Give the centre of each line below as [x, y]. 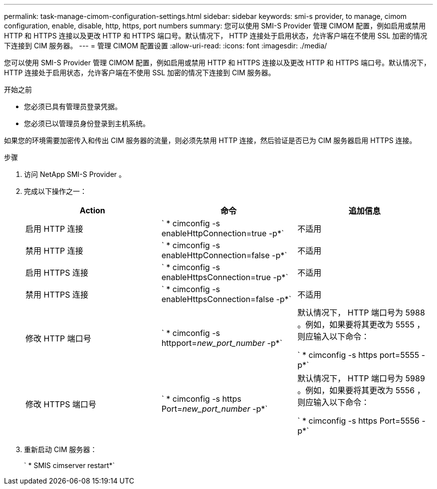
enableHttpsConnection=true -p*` [225, 277]
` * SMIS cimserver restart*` [70, 465]
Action [92, 210]
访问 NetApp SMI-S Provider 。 [75, 174]
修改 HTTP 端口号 [58, 338]
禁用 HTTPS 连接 [57, 295]
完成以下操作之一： [55, 191]
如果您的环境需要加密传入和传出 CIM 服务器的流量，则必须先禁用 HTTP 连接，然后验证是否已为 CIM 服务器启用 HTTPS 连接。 [210, 140]
